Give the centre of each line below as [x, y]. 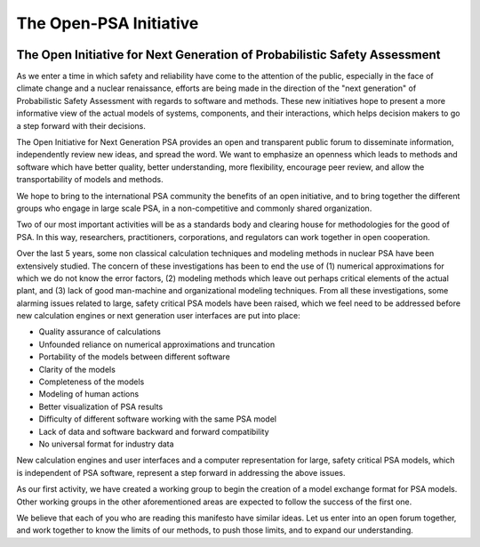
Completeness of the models [92, 382]
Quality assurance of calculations [100, 332]
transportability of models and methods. [90, 180]
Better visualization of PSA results [101, 406]
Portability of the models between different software [134, 357]
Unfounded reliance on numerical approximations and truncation [157, 344]
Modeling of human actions [89, 394]
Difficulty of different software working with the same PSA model [158, 419]
